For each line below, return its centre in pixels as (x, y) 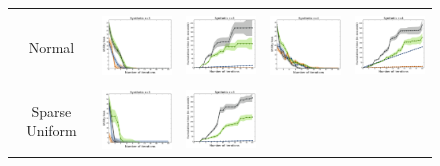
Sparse (51, 110)
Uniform (51, 130)
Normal (51, 46)
